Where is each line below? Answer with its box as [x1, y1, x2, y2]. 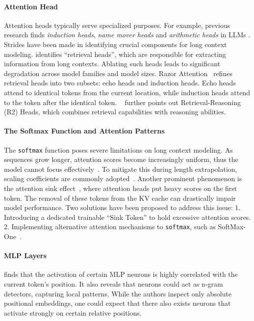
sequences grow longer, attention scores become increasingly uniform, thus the [4, 154, 238, 164]
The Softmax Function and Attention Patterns [4, 126, 165, 136]
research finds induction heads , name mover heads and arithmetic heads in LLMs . [4, 29, 251, 40]
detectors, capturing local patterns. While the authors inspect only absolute [4, 288, 232, 298]
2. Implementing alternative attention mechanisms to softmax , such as [4, 221, 216, 232]
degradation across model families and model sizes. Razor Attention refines [4, 68, 232, 78]
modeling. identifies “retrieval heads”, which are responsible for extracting [4, 49, 226, 59]
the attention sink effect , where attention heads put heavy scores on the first [4, 183, 237, 193]
